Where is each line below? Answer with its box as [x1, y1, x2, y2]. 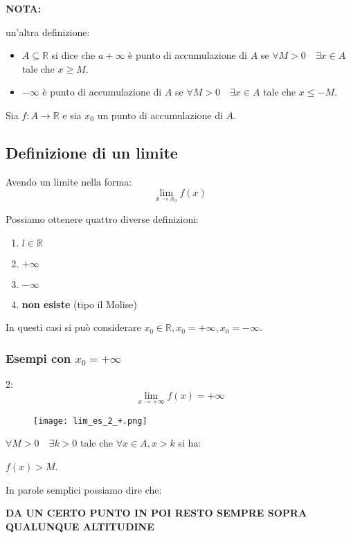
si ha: [178, 436, 201, 450]
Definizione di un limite [6, 141, 178, 163]
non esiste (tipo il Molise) [21, 296, 137, 311]
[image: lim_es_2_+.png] [33, 415, 147, 426]
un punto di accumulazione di [97, 107, 223, 122]
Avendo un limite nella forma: [6, 174, 132, 188]
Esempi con [6, 349, 71, 366]
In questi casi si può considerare [6, 320, 141, 334]
